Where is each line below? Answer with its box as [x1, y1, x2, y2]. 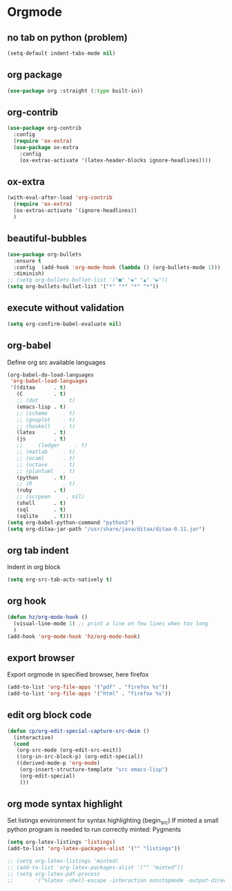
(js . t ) [16, 436, 67, 443]
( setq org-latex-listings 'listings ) [7, 839, 116, 846]
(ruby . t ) [16, 487, 67, 494]
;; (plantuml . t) [16, 468, 76, 475]
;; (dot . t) [16, 397, 76, 404]
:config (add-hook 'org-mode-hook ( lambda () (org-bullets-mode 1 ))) [13, 264, 221, 271]
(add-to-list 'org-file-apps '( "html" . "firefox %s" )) [7, 690, 171, 698]
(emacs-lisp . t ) [16, 403, 67, 410]
